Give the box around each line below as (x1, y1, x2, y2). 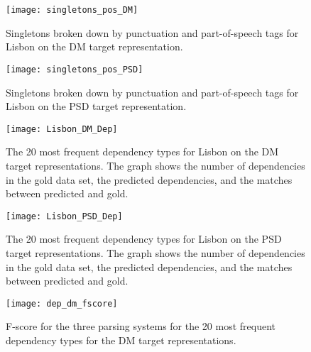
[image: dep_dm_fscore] (6, 298, 118, 309)
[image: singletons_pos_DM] (6, 5, 138, 15)
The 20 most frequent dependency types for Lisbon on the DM (6, 144, 279, 159)
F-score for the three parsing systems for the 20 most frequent (6, 319, 276, 334)
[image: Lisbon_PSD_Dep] (6, 211, 123, 221)
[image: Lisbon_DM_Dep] (6, 123, 118, 134)
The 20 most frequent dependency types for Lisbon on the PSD (6, 231, 282, 246)
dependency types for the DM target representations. (6, 333, 236, 347)
